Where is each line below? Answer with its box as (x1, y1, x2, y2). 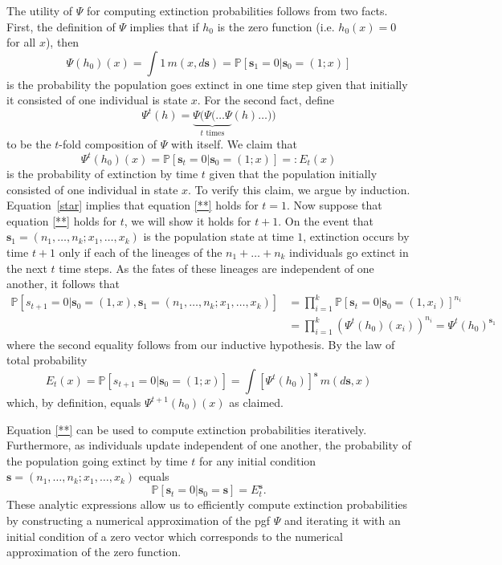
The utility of (6, 2, 73, 18)
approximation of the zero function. (6, 543, 182, 560)
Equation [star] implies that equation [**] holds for (6, 197, 259, 213)
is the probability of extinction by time (6, 165, 198, 181)
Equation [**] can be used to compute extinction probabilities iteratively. (6, 421, 367, 437)
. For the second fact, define (197, 91, 335, 108)
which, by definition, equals (6, 394, 141, 410)
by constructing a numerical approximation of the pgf (6, 512, 271, 529)
